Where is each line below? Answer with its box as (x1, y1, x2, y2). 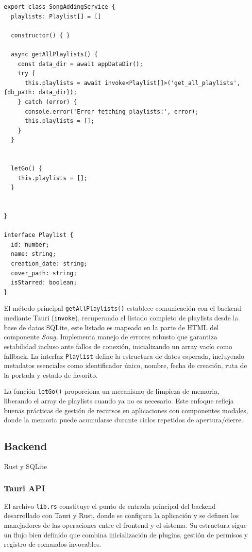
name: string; (11, 251, 56, 258)
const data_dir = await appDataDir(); (17, 60, 143, 67)
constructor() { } (11, 32, 70, 39)
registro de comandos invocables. (4, 539, 101, 549)
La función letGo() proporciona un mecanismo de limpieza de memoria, (4, 386, 219, 396)
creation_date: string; (11, 260, 87, 268)
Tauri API (4, 482, 45, 494)
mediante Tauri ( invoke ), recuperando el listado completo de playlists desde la (4, 313, 238, 323)
